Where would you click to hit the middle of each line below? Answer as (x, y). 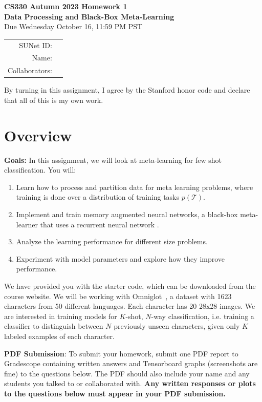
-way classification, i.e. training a (203, 316)
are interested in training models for (61, 316)
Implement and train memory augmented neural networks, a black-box (127, 214)
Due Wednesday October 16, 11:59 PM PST (73, 26)
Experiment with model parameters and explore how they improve (121, 258)
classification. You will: (40, 170)
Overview (38, 135)
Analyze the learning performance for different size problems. (112, 241)
